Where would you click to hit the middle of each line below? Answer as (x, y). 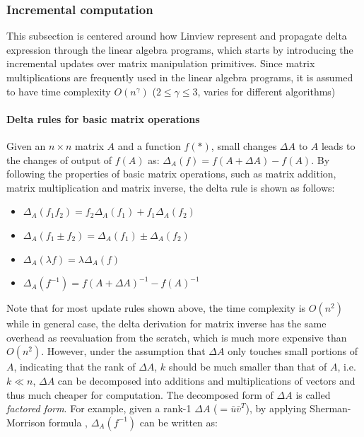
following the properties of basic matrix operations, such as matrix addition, (171, 174)
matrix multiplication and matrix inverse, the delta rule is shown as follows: (171, 187)
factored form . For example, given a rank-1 (99, 408)
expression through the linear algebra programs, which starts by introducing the (180, 49)
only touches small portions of (293, 351)
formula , (68, 422)
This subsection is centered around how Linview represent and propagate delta (177, 36)
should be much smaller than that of (248, 367)
